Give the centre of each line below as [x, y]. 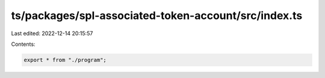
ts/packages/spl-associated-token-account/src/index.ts [157, 15]
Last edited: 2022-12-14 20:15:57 [52, 33]
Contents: [23, 44]
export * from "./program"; [65, 60]
